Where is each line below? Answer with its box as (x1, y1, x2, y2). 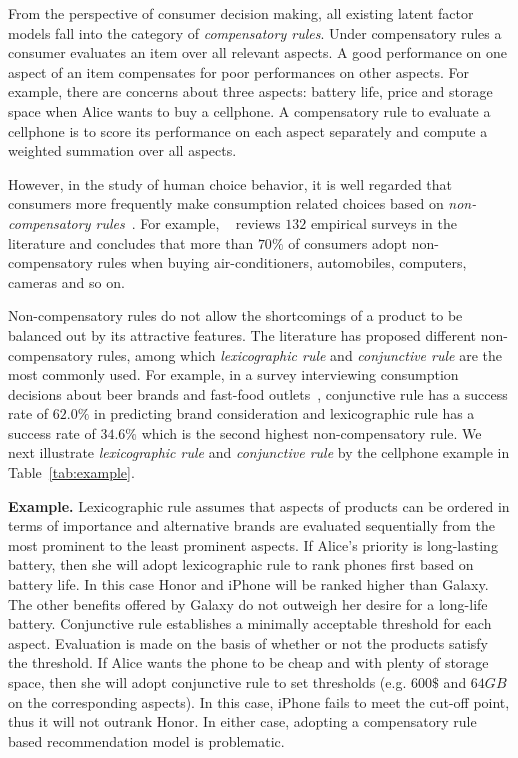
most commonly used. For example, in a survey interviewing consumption (8, 364, 459, 385)
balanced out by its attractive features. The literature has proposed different (8, 324, 476, 345)
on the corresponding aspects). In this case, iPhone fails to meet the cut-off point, (8, 691, 510, 712)
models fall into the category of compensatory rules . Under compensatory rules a (8, 22, 502, 43)
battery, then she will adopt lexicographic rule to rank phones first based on (8, 554, 474, 575)
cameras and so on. (8, 271, 125, 292)
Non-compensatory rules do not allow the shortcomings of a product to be (8, 305, 463, 326)
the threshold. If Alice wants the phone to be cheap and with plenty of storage (8, 652, 489, 673)
